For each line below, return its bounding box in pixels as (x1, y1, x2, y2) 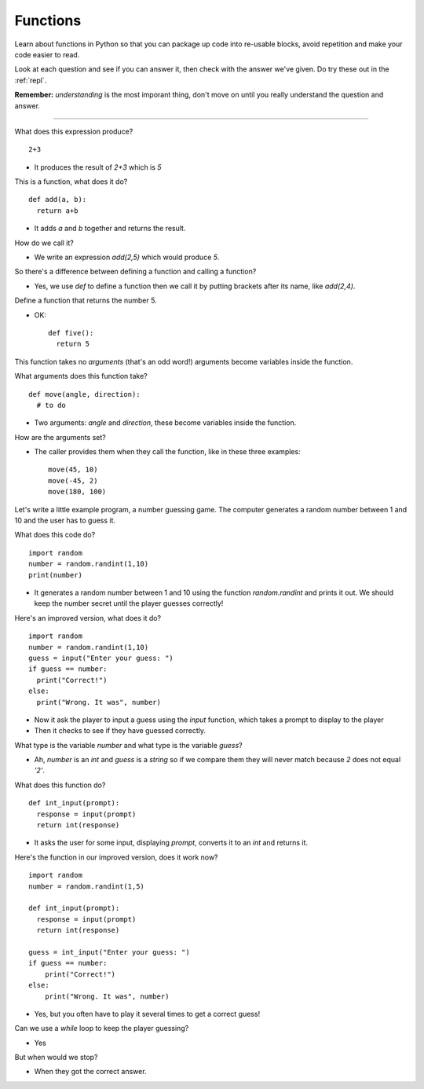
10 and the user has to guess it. (14, 515, 116, 526)
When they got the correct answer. (34, 1067, 147, 1076)
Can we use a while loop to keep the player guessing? (14, 1024, 189, 1033)
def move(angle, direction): (28, 390, 141, 398)
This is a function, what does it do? (14, 177, 128, 186)
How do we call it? (14, 238, 74, 247)
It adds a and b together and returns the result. (34, 224, 186, 233)
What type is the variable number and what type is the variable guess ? (14, 740, 243, 750)
